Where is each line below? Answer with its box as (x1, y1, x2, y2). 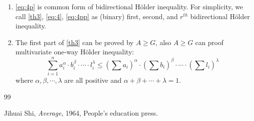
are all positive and (64, 75, 122, 85)
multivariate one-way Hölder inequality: (15, 47, 134, 57)
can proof (195, 37, 224, 47)
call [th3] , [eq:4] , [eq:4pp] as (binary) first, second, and (15, 11, 178, 21)
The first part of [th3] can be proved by (15, 37, 134, 47)
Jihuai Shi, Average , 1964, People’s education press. (4, 108, 158, 118)
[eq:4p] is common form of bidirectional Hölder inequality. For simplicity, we (15, 1, 243, 11)
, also (155, 37, 171, 47)
